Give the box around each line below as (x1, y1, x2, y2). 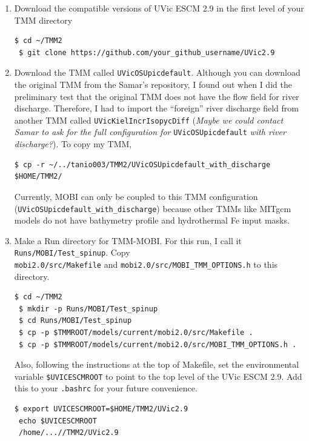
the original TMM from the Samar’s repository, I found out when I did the (14, 78, 292, 91)
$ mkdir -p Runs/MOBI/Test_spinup (18, 304, 158, 313)
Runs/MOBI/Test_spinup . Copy (14, 246, 130, 259)
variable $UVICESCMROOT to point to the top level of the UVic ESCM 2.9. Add (14, 370, 302, 382)
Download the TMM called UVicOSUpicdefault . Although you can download (14, 66, 301, 79)
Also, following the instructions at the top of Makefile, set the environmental (14, 358, 299, 371)
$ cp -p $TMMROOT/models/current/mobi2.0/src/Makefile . (18, 328, 253, 337)
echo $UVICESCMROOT (18, 416, 97, 425)
